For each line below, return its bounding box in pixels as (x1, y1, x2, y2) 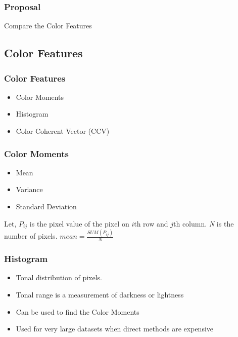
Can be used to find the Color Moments (16, 306, 139, 317)
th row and (134, 218, 168, 229)
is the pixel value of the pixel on (29, 218, 129, 229)
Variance (16, 184, 43, 195)
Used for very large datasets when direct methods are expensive (16, 323, 214, 334)
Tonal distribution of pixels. (16, 272, 102, 283)
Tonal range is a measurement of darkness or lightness (16, 289, 184, 299)
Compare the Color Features (4, 20, 92, 31)
